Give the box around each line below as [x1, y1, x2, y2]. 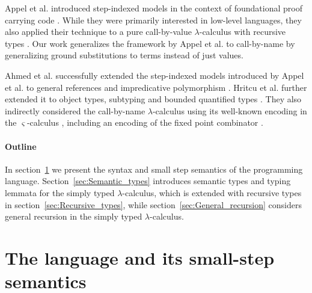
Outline [5, 140, 37, 152]
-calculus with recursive [199, 25, 286, 38]
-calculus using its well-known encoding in [152, 104, 307, 117]
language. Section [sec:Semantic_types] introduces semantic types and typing [5, 174, 291, 187]
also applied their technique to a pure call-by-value [5, 25, 192, 38]
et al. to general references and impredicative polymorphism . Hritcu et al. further [5, 81, 307, 93]
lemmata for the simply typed [5, 186, 115, 199]
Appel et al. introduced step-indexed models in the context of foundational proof [5, 2, 302, 14]
